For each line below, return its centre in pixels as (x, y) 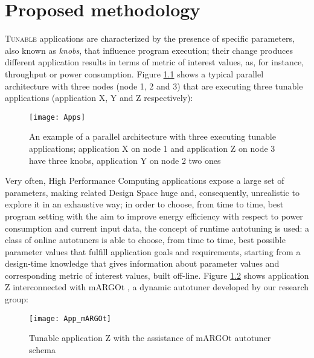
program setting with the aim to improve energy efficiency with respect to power (154, 216)
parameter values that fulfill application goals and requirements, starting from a (153, 251)
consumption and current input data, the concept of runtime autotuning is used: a (157, 228)
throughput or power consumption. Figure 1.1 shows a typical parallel (134, 73)
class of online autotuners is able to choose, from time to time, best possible (145, 240)
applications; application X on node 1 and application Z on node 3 (152, 148)
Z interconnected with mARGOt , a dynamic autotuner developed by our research (157, 287)
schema (43, 349)
